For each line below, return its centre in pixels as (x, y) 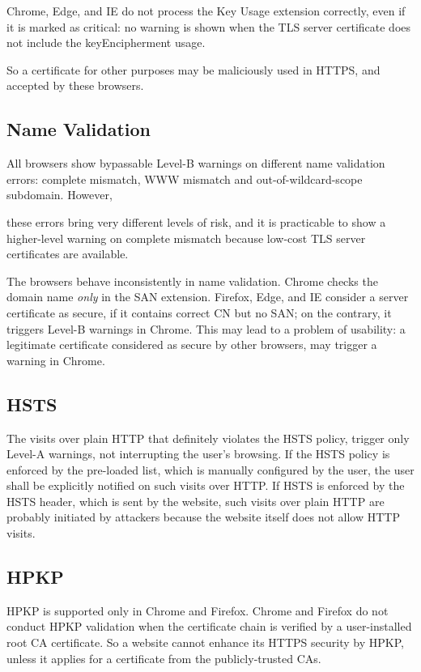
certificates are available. (68, 254)
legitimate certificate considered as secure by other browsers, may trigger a (192, 345)
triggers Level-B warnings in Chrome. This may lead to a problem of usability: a (206, 328)
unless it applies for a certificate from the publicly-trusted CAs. (164, 658)
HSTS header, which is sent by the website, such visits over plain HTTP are (196, 501)
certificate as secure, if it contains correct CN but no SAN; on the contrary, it (199, 312)
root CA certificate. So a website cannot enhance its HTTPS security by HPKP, (205, 642)
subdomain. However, (60, 195)
